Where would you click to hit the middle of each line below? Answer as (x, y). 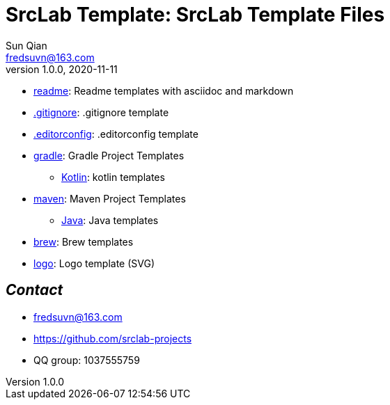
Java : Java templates (110, 220)
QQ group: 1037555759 (87, 360)
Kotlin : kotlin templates (113, 177)
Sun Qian (26, 45)
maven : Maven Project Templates (110, 198)
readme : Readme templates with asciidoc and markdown (164, 90)
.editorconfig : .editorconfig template (116, 134)
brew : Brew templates (84, 241)
